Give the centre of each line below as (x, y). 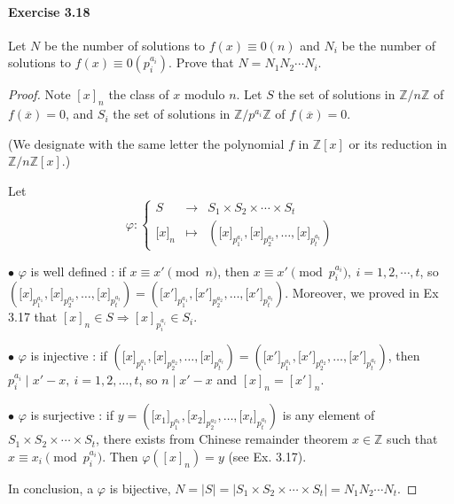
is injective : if (69, 356)
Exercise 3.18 (49, 11)
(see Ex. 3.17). (267, 456)
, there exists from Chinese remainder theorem (222, 439)
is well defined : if (78, 271)
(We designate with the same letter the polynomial (146, 143)
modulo (204, 94)
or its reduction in (398, 143)
